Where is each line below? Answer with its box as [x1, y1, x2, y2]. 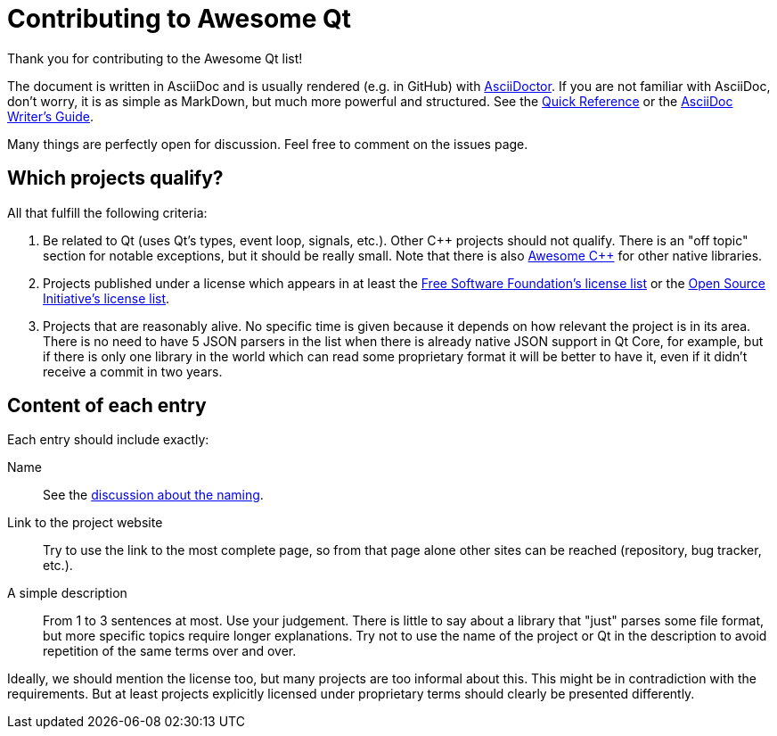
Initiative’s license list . [43, 290, 170, 306]
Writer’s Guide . [7, 108, 94, 124]
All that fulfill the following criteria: [7, 204, 208, 220]
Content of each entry [7, 394, 207, 418]
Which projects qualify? [7, 167, 224, 190]
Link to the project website [7, 515, 163, 531]
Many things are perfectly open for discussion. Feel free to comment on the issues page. [7, 136, 528, 152]
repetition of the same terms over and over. [43, 643, 297, 659]
